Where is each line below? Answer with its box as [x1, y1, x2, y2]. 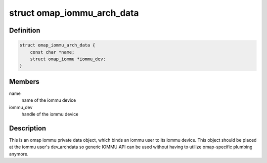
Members [9, 77, 40, 86]
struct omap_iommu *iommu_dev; [30, 56, 106, 62]
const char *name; [30, 49, 75, 55]
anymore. [9, 151, 29, 157]
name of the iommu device [21, 97, 76, 103]
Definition [9, 26, 41, 35]
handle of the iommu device [21, 111, 79, 117]
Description [9, 124, 46, 132]
